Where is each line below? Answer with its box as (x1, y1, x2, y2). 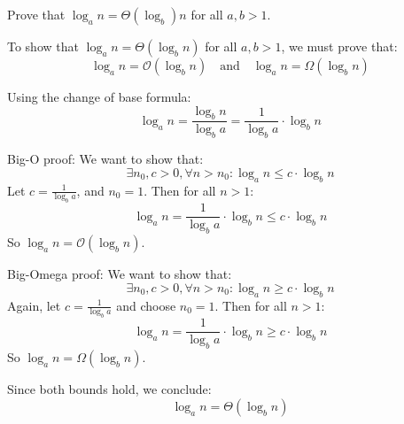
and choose (116, 296, 176, 314)
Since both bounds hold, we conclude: (7, 380, 212, 398)
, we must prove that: (281, 37, 398, 55)
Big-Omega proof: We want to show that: (7, 265, 232, 283)
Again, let (7, 296, 61, 314)
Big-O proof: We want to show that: (7, 150, 204, 168)
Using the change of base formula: (7, 88, 191, 105)
